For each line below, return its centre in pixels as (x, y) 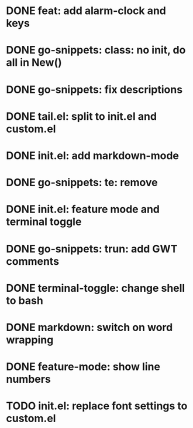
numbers (28, 379)
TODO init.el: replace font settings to (97, 406)
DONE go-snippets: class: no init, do (96, 50)
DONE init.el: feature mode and (83, 209)
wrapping (30, 340)
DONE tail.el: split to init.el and (81, 116)
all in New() (34, 63)
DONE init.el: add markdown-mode (93, 155)
